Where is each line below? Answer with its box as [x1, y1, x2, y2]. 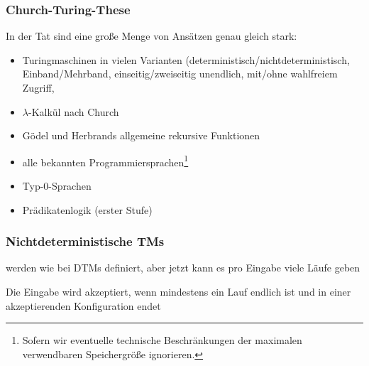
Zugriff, [22, 80, 55, 95]
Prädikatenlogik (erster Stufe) [22, 202, 153, 217]
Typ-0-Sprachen [22, 178, 92, 193]
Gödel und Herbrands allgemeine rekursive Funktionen [22, 128, 260, 143]
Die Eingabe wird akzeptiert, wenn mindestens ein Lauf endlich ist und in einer [6, 284, 351, 299]
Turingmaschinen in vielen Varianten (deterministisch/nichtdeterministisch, [22, 52, 350, 67]
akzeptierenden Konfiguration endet [6, 298, 161, 313]
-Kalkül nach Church [28, 104, 119, 119]
